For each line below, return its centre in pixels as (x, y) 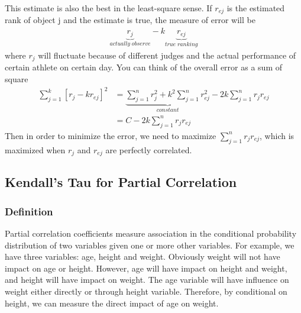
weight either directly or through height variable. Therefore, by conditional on (146, 291)
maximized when (35, 149)
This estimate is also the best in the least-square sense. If (109, 8)
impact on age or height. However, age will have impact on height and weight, (146, 268)
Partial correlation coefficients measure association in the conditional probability (151, 233)
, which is (277, 135)
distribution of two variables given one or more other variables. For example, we (150, 245)
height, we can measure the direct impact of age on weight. (112, 303)
